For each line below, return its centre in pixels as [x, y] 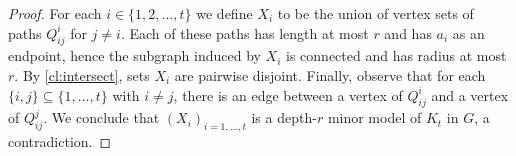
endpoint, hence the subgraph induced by [134, 55]
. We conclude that [101, 117]
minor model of [374, 117]
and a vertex [470, 94]
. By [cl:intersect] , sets [82, 74]
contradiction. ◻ [60, 141]
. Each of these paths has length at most [244, 32]
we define [224, 13]
